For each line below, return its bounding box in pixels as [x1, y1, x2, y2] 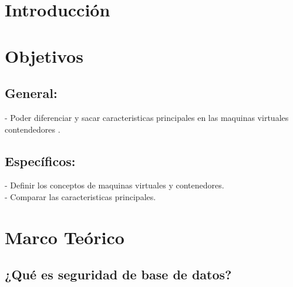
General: [5, 84, 58, 102]
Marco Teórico [5, 225, 124, 249]
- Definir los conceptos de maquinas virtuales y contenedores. [5, 179, 224, 191]
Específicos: [5, 151, 76, 170]
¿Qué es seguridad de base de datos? [5, 265, 232, 283]
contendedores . [5, 123, 60, 135]
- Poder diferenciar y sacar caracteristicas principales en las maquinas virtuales [5, 111, 289, 123]
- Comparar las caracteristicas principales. [5, 190, 156, 202]
